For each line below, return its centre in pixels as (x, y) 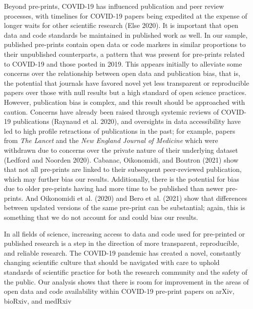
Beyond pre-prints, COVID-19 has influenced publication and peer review (114, 6)
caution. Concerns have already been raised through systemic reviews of (112, 111)
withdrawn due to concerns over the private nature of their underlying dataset (121, 150)
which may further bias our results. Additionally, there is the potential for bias (122, 178)
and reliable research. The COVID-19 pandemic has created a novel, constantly (123, 252)
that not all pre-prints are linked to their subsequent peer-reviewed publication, (123, 169)
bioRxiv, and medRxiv (38, 300)
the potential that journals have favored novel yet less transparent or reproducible (126, 83)
